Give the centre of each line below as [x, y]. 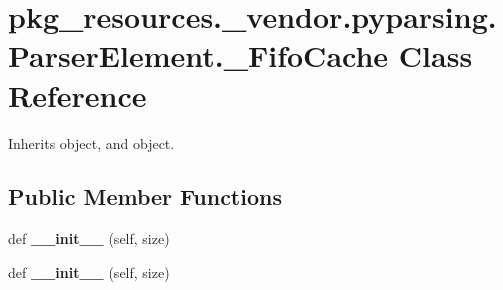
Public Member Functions [145, 196]
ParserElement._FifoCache [198, 55]
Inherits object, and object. [91, 142]
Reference [77, 94]
